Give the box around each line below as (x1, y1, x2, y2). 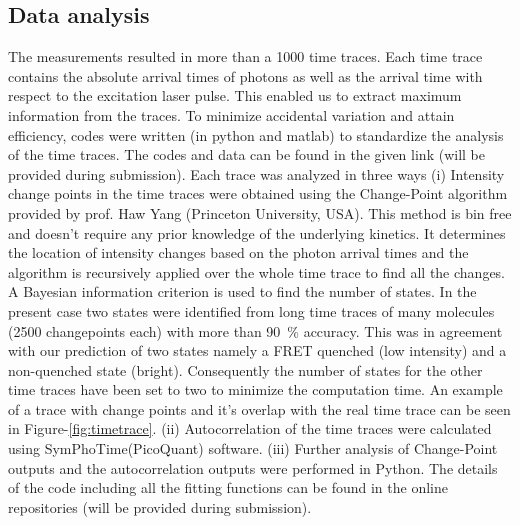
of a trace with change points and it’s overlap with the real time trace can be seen (8, 398, 511, 419)
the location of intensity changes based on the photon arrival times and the (8, 242, 469, 263)
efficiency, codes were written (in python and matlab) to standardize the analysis (8, 124, 504, 145)
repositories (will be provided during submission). (8, 496, 312, 517)
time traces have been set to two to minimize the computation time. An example (8, 379, 503, 400)
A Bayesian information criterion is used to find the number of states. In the (8, 281, 477, 302)
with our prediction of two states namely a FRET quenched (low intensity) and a (8, 340, 507, 361)
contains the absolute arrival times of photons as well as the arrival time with (8, 65, 483, 86)
